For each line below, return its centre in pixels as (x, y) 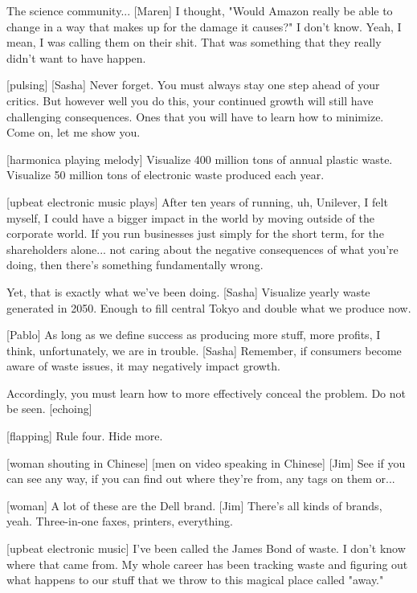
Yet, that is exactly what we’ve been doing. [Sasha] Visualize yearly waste (188, 291)
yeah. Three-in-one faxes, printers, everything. (120, 521)
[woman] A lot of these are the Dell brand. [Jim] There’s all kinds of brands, (194, 505)
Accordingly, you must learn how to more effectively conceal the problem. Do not (206, 393)
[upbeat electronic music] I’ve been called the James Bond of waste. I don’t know (206, 548)
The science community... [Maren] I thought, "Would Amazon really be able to (200, 10)
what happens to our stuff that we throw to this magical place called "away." (195, 580)
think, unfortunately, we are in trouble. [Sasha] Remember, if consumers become (204, 350)
